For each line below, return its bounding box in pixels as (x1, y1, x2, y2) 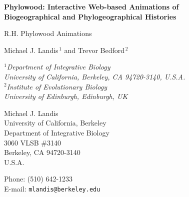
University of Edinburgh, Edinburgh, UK (4, 91, 128, 101)
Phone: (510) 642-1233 (4, 173, 73, 184)
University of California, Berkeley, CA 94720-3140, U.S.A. (4, 71, 185, 81)
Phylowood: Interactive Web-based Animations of (4, 1, 179, 11)
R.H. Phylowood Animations (4, 28, 92, 38)
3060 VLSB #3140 (4, 137, 61, 147)
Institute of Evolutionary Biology (6, 81, 107, 91)
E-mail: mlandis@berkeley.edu (4, 183, 100, 193)
